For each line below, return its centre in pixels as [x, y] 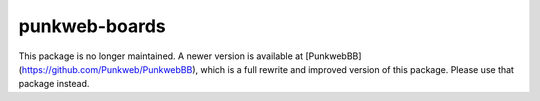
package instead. [54, 84]
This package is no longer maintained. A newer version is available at [161, 56]
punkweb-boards [92, 26]
